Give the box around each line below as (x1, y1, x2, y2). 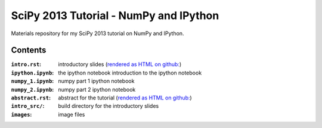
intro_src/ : (11, 102, 45, 110)
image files (58, 111, 85, 118)
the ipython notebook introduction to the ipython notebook (58, 69, 202, 76)
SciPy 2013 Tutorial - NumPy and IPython (11, 9, 219, 22)
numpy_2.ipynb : (11, 86, 54, 93)
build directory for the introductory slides (58, 102, 159, 110)
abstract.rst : (11, 94, 51, 101)
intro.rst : (11, 61, 42, 68)
